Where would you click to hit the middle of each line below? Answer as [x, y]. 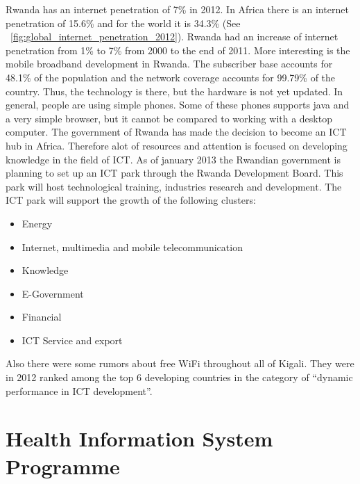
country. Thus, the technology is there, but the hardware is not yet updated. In [174, 91]
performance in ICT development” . [79, 390]
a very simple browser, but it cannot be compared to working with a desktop [169, 118]
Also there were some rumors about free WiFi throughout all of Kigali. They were [180, 363]
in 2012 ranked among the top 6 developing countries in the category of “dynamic [179, 377]
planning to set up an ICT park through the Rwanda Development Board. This [174, 173]
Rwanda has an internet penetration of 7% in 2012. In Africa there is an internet [177, 9]
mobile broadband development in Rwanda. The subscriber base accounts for [169, 64]
